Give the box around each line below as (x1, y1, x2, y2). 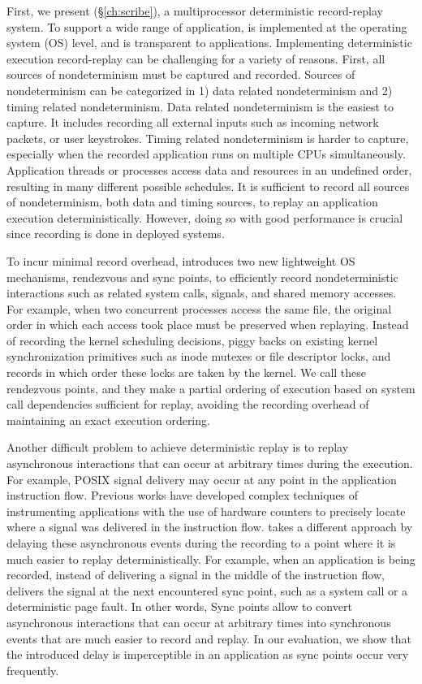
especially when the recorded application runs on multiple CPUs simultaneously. (6, 145, 406, 162)
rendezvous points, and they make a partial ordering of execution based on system (6, 379, 416, 396)
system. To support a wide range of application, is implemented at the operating (6, 18, 407, 35)
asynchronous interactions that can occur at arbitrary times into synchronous (6, 613, 391, 630)
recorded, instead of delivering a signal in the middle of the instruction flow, (6, 566, 385, 583)
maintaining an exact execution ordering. (6, 411, 210, 428)
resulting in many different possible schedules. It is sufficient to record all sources (6, 177, 410, 194)
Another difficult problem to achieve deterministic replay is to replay (6, 439, 349, 456)
